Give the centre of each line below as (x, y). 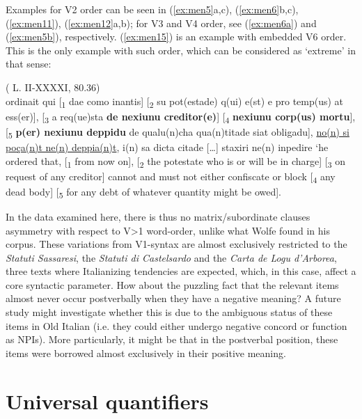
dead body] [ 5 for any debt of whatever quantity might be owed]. (144, 192)
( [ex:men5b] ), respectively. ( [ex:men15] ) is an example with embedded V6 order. (176, 37)
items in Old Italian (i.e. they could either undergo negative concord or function (176, 325)
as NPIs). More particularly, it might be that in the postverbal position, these (172, 339)
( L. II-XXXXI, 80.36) (53, 87)
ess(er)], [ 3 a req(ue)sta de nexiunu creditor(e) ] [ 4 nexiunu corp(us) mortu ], (181, 117)
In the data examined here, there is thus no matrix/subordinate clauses (158, 216)
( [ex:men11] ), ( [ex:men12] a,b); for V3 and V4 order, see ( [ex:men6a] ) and (161, 23)
